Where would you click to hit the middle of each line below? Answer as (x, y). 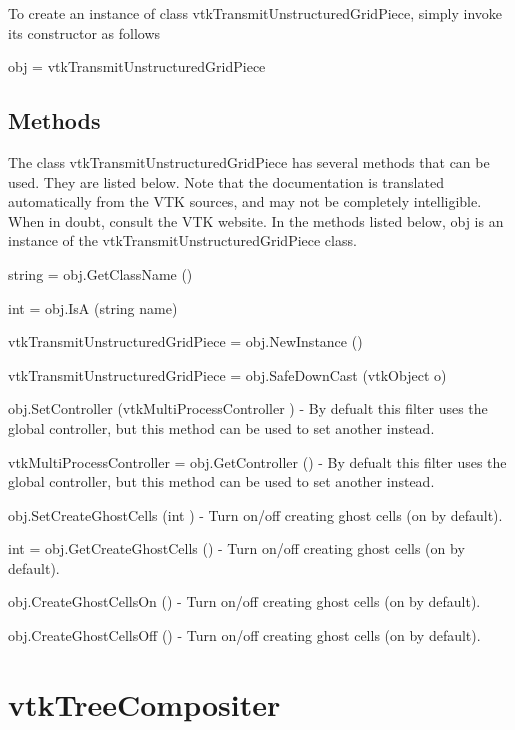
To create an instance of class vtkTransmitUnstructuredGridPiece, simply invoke (255, 13)
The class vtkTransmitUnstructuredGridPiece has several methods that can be (249, 161)
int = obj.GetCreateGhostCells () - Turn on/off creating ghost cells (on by (236, 548)
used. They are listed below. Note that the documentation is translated (226, 181)
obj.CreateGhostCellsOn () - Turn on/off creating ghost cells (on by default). (244, 601)
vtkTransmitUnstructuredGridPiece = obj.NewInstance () (185, 341)
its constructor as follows (84, 32)
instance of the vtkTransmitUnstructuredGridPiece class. (182, 240)
